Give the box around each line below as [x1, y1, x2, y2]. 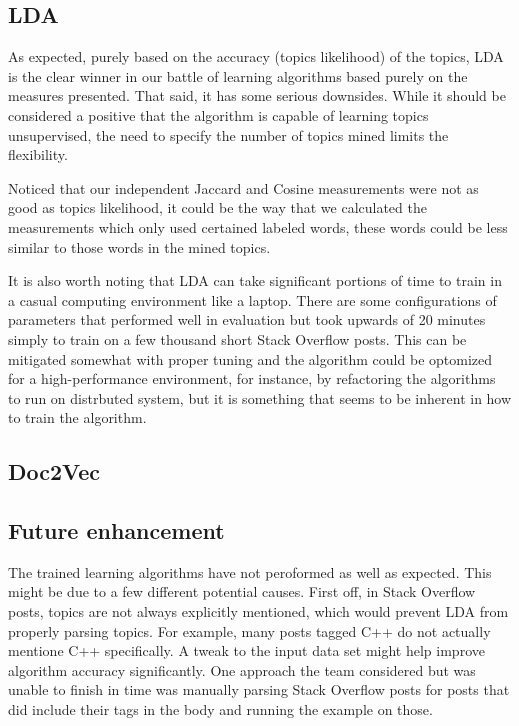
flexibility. [8, 144, 68, 165]
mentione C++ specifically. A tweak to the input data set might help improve [8, 640, 485, 661]
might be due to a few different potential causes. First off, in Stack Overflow [8, 581, 476, 602]
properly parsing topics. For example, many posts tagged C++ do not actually [8, 620, 491, 641]
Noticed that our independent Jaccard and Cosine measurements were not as [8, 177, 479, 198]
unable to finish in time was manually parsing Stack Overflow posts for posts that [8, 679, 510, 700]
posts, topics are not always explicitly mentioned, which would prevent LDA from [8, 601, 509, 622]
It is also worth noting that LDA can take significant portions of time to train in [8, 270, 502, 291]
